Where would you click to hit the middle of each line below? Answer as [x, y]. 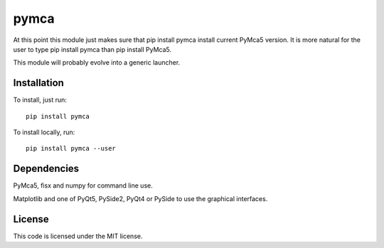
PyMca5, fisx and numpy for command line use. [83, 185]
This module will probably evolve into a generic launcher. [97, 63]
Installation [38, 83]
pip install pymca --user [71, 149]
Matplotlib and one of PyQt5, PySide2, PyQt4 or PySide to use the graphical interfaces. [140, 198]
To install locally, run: [44, 132]
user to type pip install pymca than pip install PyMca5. [92, 49]
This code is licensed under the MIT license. [78, 236]
